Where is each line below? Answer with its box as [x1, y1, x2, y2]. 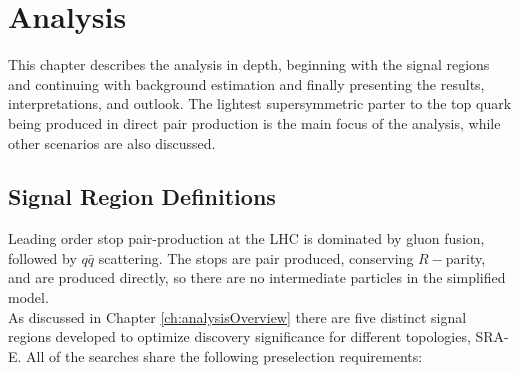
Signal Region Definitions [8, 181, 276, 212]
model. [8, 287, 49, 308]
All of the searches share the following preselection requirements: [26, 345, 423, 366]
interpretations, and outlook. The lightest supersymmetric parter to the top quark [8, 93, 512, 114]
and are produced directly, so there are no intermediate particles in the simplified [8, 267, 506, 288]
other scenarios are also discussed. [8, 132, 216, 153]
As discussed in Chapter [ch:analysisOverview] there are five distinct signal [8, 306, 467, 327]
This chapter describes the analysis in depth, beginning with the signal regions [8, 54, 490, 75]
